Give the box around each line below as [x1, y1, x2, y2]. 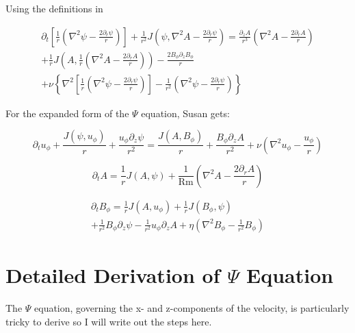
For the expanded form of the [5, 106, 129, 120]
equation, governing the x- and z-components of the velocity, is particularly [34, 300, 350, 314]
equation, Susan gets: [141, 106, 230, 120]
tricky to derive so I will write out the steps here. [5, 314, 212, 328]
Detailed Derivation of [5, 260, 220, 288]
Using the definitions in [5, 1, 103, 15]
